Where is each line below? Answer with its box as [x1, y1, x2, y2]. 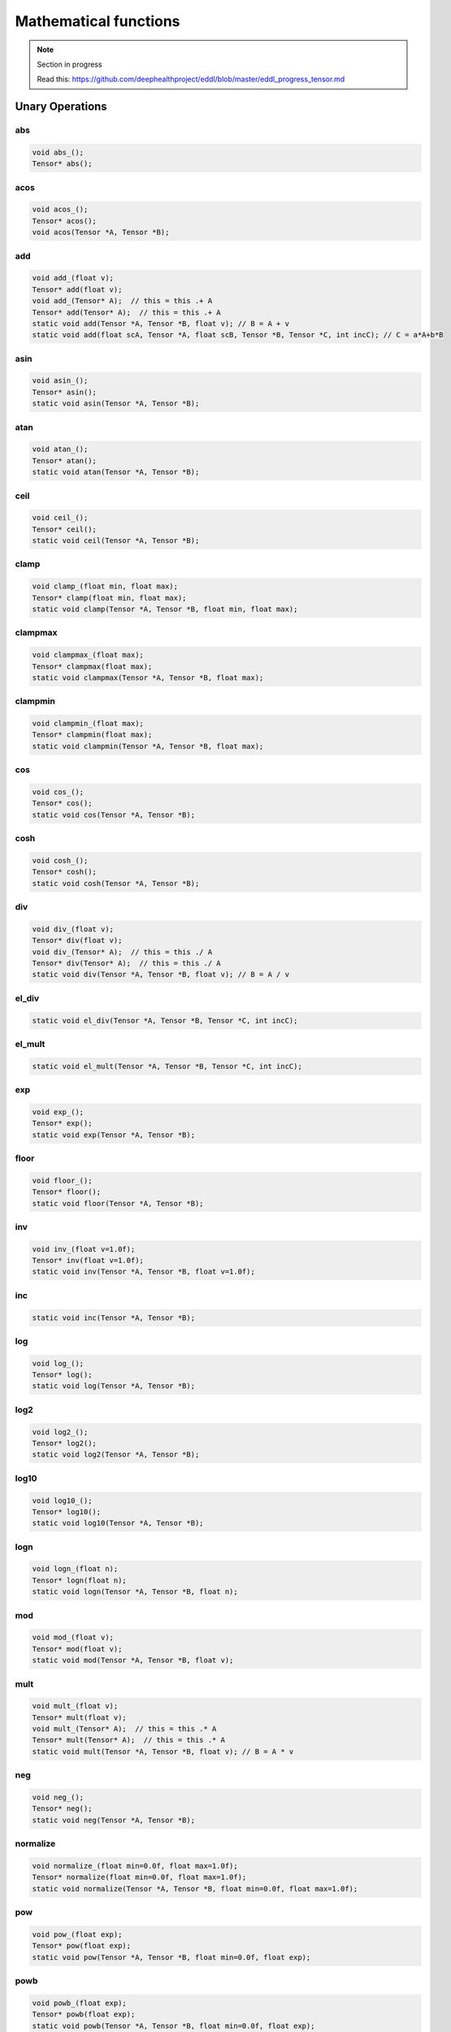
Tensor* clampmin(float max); [32, 730, 153, 740]
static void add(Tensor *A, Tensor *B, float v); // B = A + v [32, 319, 290, 328]
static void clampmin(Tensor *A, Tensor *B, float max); [32, 741, 264, 751]
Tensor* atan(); [32, 456, 98, 465]
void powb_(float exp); [32, 1998, 128, 2008]
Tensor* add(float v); [32, 284, 123, 294]
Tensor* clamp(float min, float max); [32, 593, 187, 602]
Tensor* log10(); [32, 1507, 102, 1516]
